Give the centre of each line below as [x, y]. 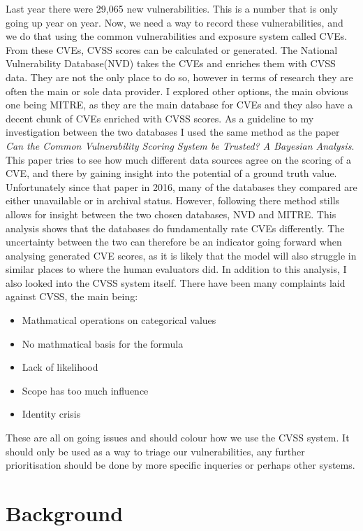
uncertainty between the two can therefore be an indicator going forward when [174, 242]
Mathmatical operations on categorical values [119, 320]
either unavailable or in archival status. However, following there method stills [173, 200]
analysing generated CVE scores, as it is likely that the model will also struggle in [181, 255]
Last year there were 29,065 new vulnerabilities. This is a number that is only [172, 8]
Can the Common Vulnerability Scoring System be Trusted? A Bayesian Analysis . [180, 145]
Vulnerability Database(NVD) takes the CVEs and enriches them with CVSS [171, 63]
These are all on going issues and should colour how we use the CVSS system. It [178, 438]
